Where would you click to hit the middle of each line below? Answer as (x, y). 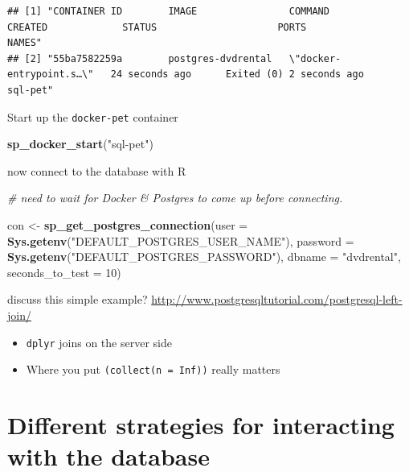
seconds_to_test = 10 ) (64, 272)
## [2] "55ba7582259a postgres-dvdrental (140, 58)
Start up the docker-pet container (93, 116)
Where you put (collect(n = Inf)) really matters (153, 369)
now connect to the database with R (97, 170)
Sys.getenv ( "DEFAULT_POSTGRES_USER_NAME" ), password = (181, 240)
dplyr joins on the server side (99, 342)
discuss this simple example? (78, 299)
